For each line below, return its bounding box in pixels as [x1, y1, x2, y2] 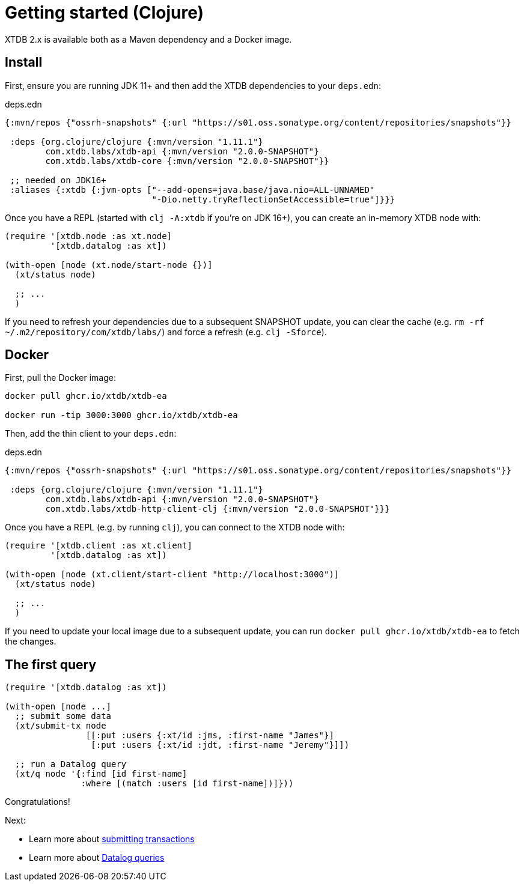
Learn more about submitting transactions [29, 834, 195, 845]
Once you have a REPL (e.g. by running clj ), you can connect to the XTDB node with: [5, 522, 345, 533]
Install [5, 55, 43, 70]
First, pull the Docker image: [5, 372, 116, 383]
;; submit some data [14, 711, 112, 721]
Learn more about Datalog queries [29, 852, 165, 863]
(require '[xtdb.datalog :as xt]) [5, 682, 167, 693]
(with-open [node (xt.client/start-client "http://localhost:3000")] [5, 569, 340, 580]
